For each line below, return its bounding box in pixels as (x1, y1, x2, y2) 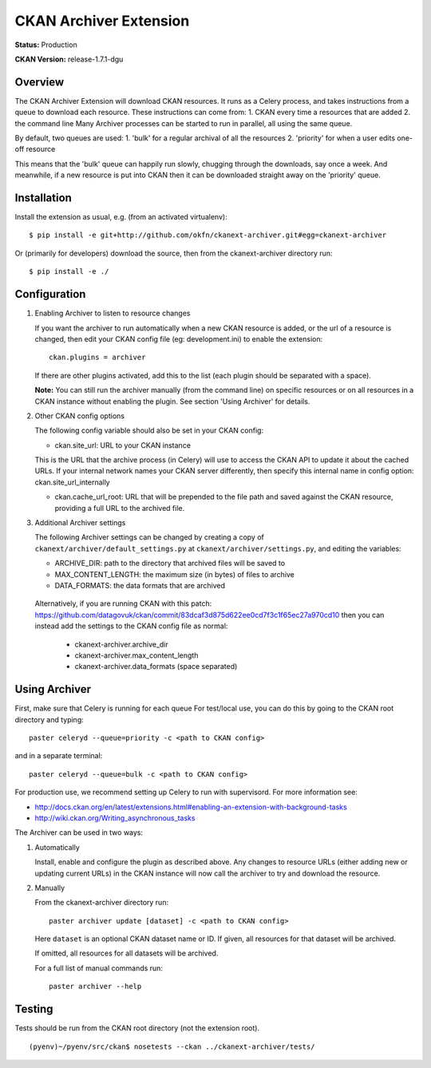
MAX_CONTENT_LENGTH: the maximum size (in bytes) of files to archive (54, 569, 295, 579)
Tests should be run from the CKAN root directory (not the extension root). (14, 1023, 259, 1033)
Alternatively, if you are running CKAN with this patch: (34, 599, 212, 608)
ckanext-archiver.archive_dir (74, 639, 169, 649)
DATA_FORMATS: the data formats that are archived (54, 580, 226, 590)
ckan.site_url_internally (34, 477, 111, 487)
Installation (14, 192, 72, 204)
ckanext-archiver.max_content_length (74, 651, 199, 660)
